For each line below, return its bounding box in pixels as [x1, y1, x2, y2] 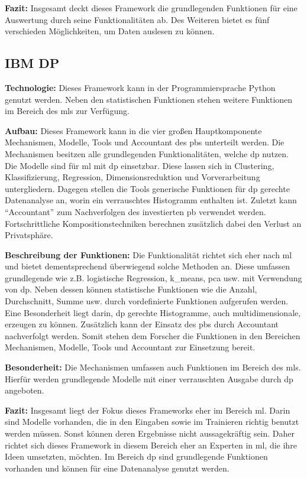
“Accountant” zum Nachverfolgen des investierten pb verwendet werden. [5, 205, 266, 217]
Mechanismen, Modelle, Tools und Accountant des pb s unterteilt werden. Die [5, 136, 285, 148]
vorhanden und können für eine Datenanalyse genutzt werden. [5, 461, 230, 474]
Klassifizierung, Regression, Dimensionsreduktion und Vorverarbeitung [5, 171, 260, 183]
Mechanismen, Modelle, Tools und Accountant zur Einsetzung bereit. [5, 341, 256, 353]
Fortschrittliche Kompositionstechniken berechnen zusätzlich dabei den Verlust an [5, 217, 302, 229]
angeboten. [5, 384, 44, 396]
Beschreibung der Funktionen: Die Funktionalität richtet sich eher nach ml [5, 248, 292, 261]
